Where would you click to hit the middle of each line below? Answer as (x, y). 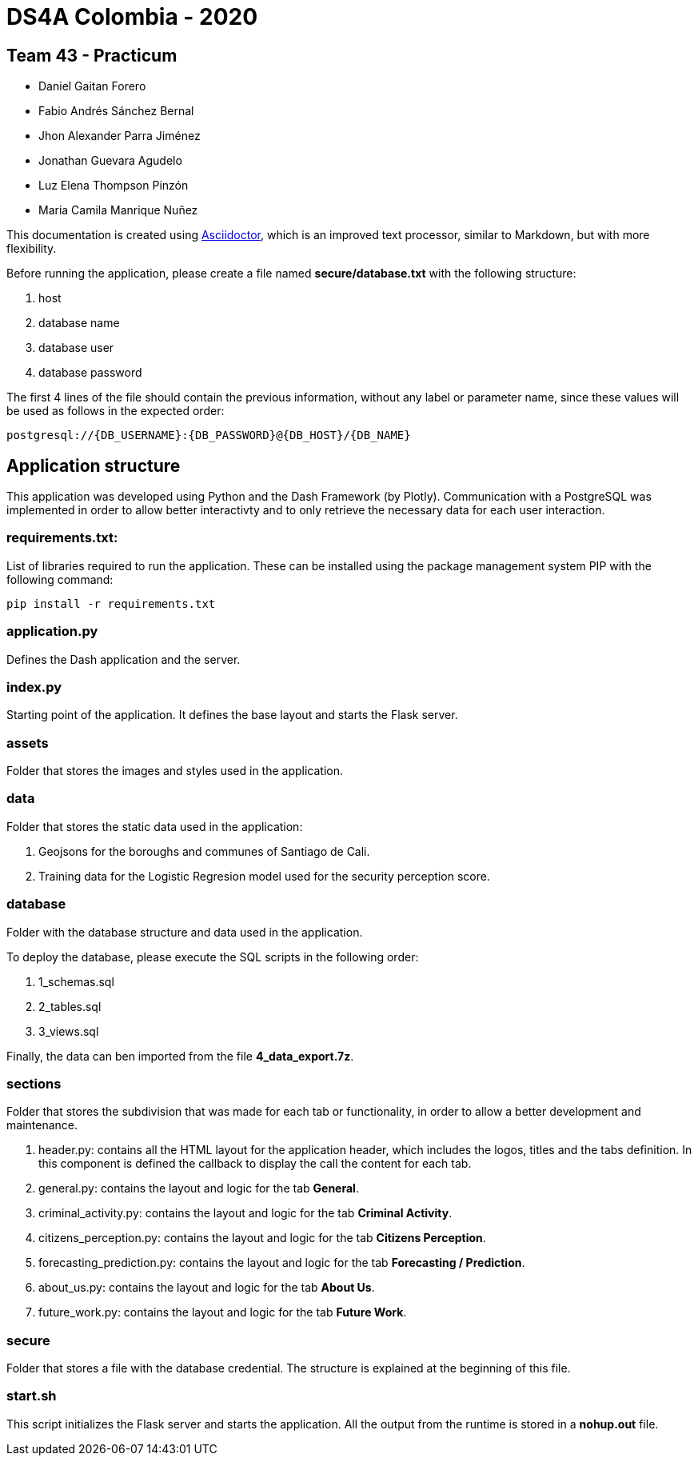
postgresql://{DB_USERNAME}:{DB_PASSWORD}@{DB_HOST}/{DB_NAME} (209, 435)
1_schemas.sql (76, 981)
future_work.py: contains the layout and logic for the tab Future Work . (223, 1312)
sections (34, 1083)
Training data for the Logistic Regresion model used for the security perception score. (264, 876)
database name (79, 323)
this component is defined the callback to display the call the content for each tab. (255, 1164)
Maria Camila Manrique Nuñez (118, 210)
